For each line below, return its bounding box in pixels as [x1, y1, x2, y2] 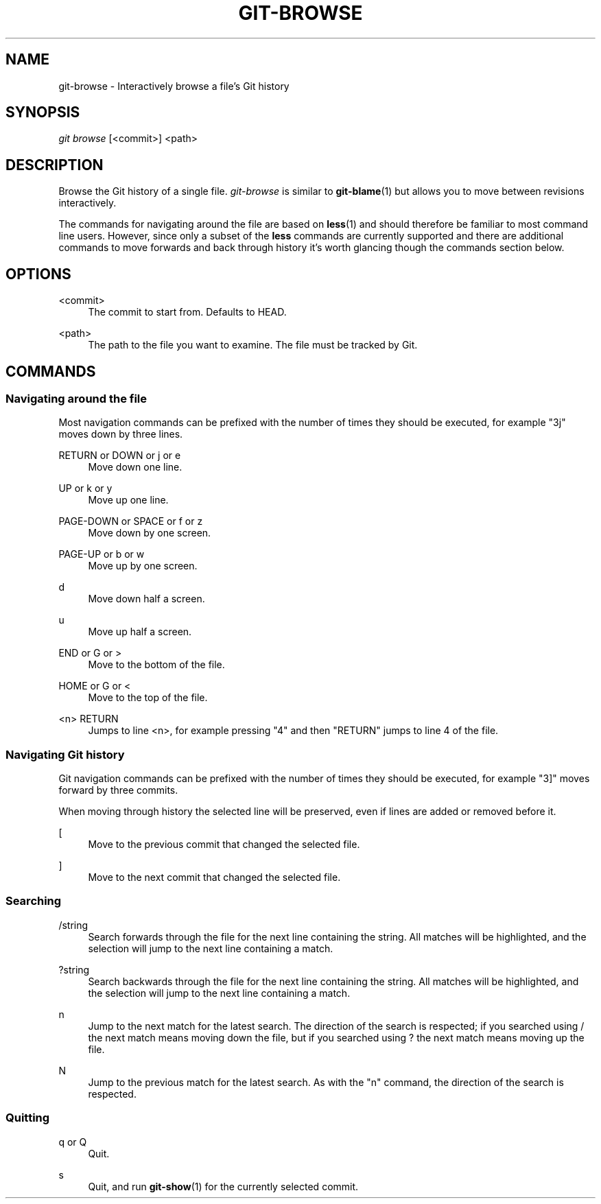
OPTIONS [5, 265, 71, 283]
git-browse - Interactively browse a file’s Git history [58, 80, 290, 92]
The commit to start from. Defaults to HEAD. [88, 306, 287, 318]
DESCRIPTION [5, 156, 104, 174]
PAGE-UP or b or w [58, 548, 145, 560]
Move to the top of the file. [88, 692, 208, 704]
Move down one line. [88, 461, 182, 473]
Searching [5, 894, 62, 908]
